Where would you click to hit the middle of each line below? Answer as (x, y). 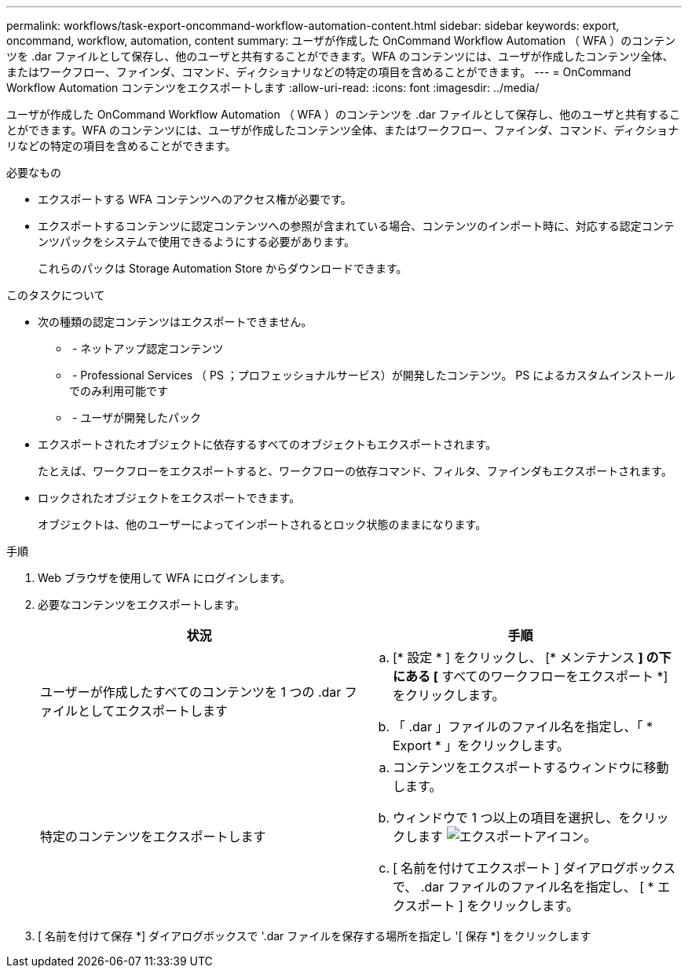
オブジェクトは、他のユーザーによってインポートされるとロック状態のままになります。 (262, 524)
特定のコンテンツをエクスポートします (153, 837)
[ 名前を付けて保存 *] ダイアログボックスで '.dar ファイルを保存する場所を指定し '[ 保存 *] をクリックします (315, 936)
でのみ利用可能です (119, 391)
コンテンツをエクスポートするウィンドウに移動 (531, 767)
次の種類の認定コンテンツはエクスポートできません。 (175, 322)
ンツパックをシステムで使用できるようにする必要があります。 (197, 242)
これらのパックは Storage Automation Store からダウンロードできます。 (223, 268)
